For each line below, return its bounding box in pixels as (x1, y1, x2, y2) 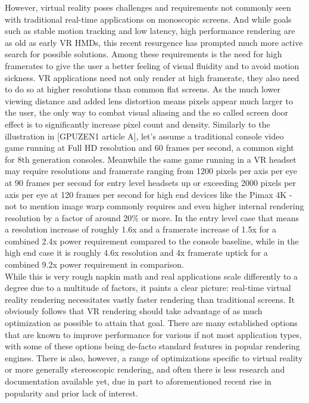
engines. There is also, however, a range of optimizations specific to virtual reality (5, 351, 303, 364)
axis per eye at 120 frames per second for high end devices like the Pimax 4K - (5, 188, 292, 200)
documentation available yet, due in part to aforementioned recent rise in (5, 375, 271, 387)
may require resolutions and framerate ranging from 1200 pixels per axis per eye (5, 165, 298, 177)
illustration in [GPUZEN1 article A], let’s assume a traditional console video (5, 129, 284, 142)
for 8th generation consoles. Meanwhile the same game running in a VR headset (5, 153, 296, 165)
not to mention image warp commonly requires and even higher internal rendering (5, 200, 304, 212)
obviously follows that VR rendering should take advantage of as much (5, 305, 263, 317)
